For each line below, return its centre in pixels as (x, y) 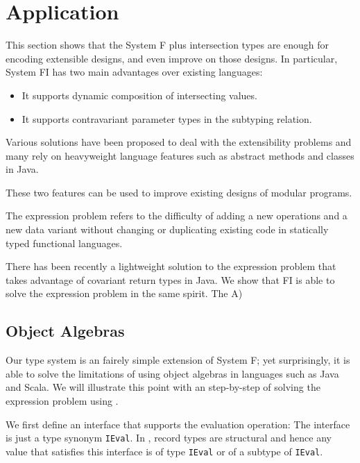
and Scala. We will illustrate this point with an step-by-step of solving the (163, 387)
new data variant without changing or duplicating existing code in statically (167, 229)
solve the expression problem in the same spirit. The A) (124, 293)
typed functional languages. (64, 243)
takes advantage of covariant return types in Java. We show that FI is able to (170, 279)
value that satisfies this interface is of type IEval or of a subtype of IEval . (164, 451)
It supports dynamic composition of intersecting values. (139, 95)
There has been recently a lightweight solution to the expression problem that (171, 266)
